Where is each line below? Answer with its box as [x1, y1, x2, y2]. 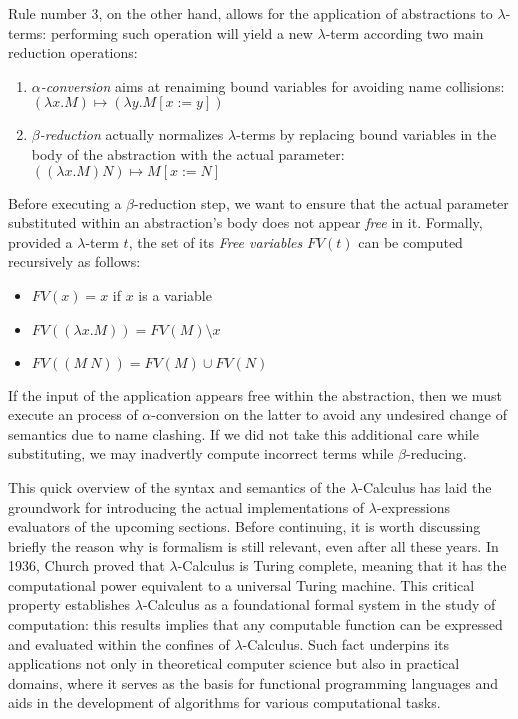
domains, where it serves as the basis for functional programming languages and [8, 672, 498, 693]
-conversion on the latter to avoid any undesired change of [151, 404, 508, 425]
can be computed [358, 231, 463, 252]
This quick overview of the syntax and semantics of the [8, 476, 346, 497]
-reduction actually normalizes [39, 124, 224, 145]
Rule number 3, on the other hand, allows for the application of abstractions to [8, 3, 493, 23]
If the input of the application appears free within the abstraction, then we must [8, 384, 502, 405]
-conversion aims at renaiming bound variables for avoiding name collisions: [40, 75, 505, 96]
